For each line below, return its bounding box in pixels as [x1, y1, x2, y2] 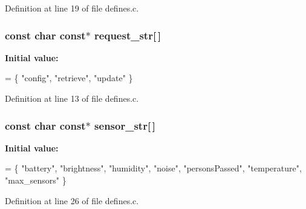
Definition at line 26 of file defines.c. [5, 194, 139, 207]
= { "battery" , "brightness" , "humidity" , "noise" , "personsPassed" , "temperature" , [5, 162, 302, 174]
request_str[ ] [94, 27, 161, 42]
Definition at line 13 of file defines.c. [5, 92, 139, 104]
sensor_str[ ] [94, 118, 156, 133]
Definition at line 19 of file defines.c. [5, 2, 139, 14]
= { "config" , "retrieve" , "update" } [5, 71, 133, 84]
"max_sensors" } [5, 174, 67, 186]
